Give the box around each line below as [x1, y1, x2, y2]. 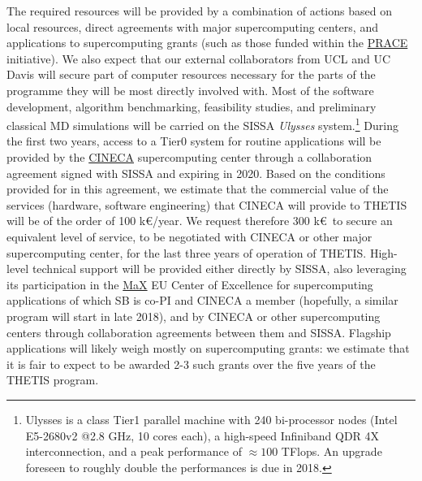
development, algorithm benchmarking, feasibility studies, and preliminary [6, 97, 377, 115]
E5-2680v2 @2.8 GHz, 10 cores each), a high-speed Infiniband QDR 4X [25, 427, 380, 444]
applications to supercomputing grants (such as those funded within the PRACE [6, 34, 408, 51]
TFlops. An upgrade [281, 443, 382, 460]
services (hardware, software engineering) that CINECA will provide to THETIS [6, 196, 407, 213]
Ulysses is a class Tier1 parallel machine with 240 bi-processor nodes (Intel [25, 410, 398, 427]
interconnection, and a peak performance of [25, 443, 242, 460]
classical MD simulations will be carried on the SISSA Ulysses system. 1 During [6, 115, 398, 133]
